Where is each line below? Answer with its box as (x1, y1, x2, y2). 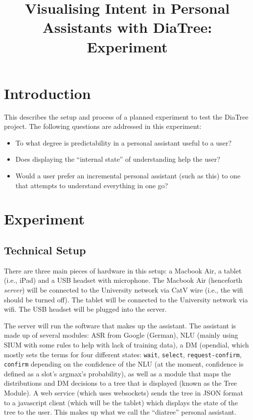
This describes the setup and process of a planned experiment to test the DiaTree (4, 111, 249, 122)
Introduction (4, 83, 91, 103)
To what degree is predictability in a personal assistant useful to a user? (15, 137, 232, 148)
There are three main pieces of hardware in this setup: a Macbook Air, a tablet (4, 265, 242, 275)
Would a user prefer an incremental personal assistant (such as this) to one (15, 171, 241, 181)
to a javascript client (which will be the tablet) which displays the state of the (4, 397, 238, 407)
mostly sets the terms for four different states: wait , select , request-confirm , (4, 349, 242, 359)
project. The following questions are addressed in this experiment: (4, 121, 202, 131)
